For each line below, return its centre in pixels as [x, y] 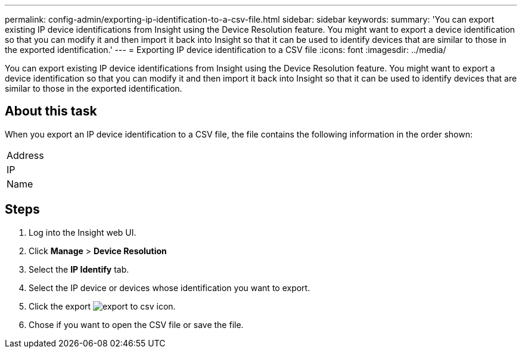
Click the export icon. [102, 306]
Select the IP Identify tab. [79, 269]
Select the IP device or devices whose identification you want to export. [170, 288]
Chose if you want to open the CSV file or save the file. [136, 324]
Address [25, 155]
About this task [51, 111]
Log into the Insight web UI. [83, 232]
